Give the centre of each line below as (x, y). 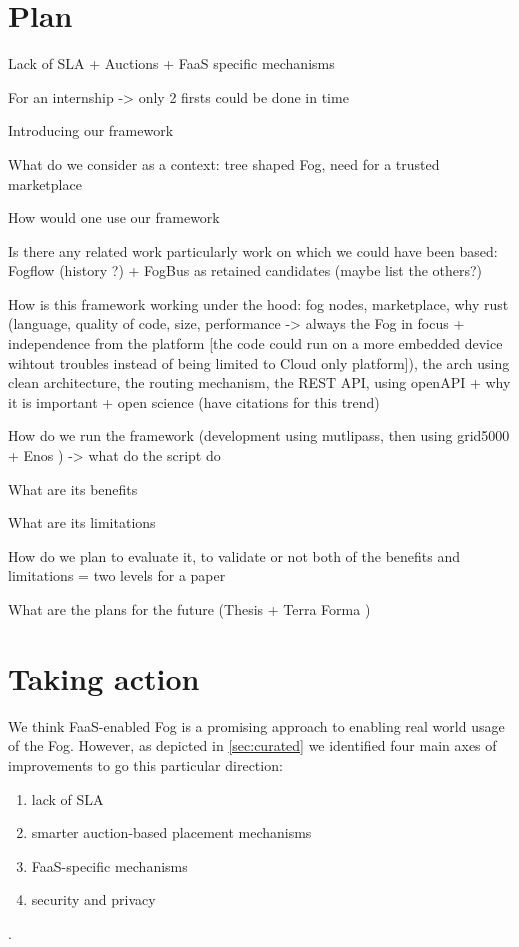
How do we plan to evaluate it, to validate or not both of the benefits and (234, 555)
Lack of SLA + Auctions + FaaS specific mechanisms (171, 63)
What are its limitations (82, 522)
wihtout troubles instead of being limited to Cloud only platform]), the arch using (259, 362)
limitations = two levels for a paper (117, 575)
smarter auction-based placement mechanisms (171, 832)
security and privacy (93, 899)
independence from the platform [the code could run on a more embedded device (255, 343)
